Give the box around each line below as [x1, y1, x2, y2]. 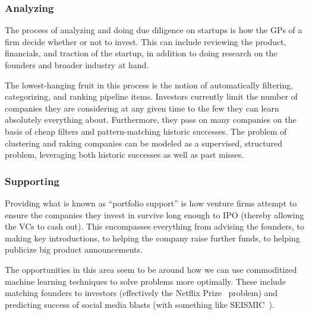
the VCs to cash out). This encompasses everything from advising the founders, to [5, 220, 304, 233]
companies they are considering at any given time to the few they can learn [5, 101, 279, 114]
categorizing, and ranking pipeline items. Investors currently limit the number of [5, 90, 298, 103]
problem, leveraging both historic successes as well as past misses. [5, 148, 244, 161]
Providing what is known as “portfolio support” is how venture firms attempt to [5, 196, 297, 209]
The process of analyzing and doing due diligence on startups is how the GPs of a [5, 24, 302, 36]
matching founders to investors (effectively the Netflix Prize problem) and [5, 287, 278, 299]
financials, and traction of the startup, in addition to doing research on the [5, 47, 278, 59]
